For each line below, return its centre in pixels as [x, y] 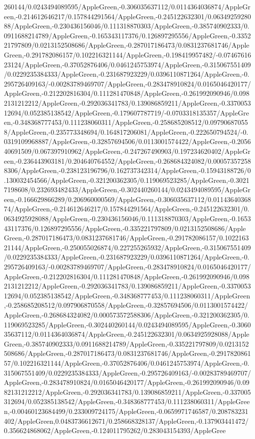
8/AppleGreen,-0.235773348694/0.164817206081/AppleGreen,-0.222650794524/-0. [126, 132]
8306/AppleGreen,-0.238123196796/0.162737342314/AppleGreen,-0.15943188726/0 [127, 170]
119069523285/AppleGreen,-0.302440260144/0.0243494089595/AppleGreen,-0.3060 [127, 324]
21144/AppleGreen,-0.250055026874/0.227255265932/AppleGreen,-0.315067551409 [127, 247]
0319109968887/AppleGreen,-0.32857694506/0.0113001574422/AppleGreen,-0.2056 [127, 141]
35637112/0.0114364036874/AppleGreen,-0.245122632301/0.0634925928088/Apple [127, 334]
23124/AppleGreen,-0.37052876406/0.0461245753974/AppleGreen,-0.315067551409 [127, 64]
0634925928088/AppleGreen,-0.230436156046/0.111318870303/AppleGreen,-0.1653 [127, 219]
